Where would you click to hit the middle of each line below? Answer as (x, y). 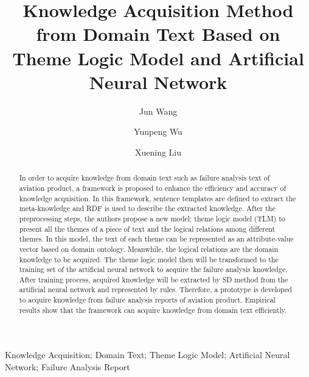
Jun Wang (158, 111)
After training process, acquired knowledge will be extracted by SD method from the (154, 279)
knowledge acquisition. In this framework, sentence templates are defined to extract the (158, 198)
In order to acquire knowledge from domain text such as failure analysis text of (144, 178)
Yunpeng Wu (158, 131)
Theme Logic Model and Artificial (158, 58)
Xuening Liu (158, 152)
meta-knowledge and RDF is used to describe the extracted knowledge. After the (147, 208)
